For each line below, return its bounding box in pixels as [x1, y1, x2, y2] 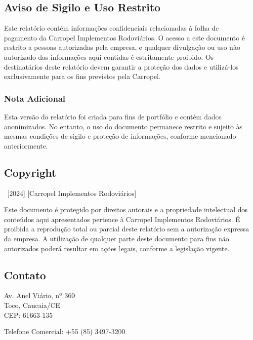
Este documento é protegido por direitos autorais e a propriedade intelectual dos [4, 204, 248, 215]
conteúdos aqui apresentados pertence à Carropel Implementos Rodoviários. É [4, 214, 240, 224]
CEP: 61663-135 [4, 309, 53, 320]
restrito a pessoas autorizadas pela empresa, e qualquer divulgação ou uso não [4, 42, 240, 52]
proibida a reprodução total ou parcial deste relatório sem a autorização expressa [4, 224, 250, 234]
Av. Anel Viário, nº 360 [4, 290, 75, 301]
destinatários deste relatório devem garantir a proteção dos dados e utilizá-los [4, 61, 239, 72]
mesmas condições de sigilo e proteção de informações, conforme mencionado [4, 131, 236, 141]
